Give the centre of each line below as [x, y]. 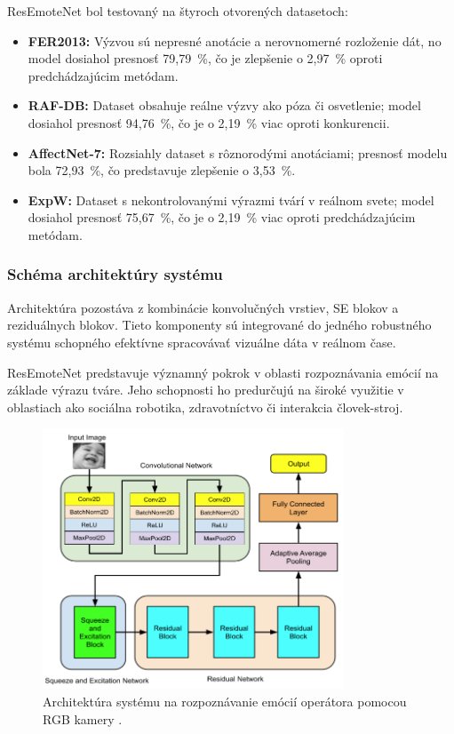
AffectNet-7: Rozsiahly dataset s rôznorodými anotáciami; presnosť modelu [238, 152]
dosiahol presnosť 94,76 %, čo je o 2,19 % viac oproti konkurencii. [209, 122]
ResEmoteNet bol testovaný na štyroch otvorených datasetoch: [178, 11]
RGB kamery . [83, 718]
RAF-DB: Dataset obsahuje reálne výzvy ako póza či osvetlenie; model [224, 105]
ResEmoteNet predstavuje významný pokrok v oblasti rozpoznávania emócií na [223, 372]
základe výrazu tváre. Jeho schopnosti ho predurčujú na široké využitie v [206, 390]
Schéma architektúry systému [115, 274]
